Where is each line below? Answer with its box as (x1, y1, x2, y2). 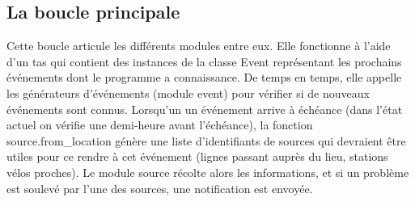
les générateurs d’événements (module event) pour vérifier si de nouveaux (6, 84, 370, 101)
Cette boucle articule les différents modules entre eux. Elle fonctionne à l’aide (6, 37, 391, 54)
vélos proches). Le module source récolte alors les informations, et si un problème (6, 163, 409, 180)
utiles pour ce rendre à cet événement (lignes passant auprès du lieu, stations (6, 148, 388, 165)
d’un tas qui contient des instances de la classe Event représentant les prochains (6, 53, 402, 69)
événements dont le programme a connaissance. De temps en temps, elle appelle (6, 69, 402, 86)
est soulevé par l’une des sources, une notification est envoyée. (6, 179, 313, 196)
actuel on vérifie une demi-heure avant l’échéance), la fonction (6, 116, 313, 133)
